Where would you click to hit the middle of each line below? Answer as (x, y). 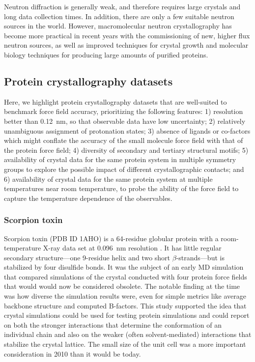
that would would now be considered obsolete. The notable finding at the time (122, 286)
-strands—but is (200, 257)
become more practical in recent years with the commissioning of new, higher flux (127, 35)
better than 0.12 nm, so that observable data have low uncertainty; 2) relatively (125, 121)
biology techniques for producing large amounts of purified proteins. (106, 54)
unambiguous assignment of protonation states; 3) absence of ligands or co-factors (127, 130)
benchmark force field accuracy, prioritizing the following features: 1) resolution (124, 111)
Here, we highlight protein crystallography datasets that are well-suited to (115, 101)
